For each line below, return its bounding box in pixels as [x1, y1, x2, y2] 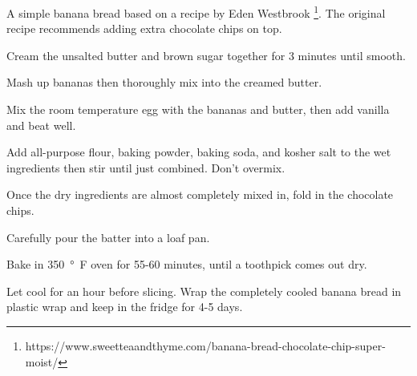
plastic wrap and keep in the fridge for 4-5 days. [6, 298, 243, 315]
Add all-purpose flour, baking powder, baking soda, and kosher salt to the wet [6, 144, 391, 160]
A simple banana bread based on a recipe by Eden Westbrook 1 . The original [6, 2, 386, 21]
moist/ [25, 353, 59, 370]
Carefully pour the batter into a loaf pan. [6, 228, 210, 245]
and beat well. [6, 116, 76, 133]
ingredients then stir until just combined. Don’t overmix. [6, 159, 285, 176]
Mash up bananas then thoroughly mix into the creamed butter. [6, 74, 322, 91]
